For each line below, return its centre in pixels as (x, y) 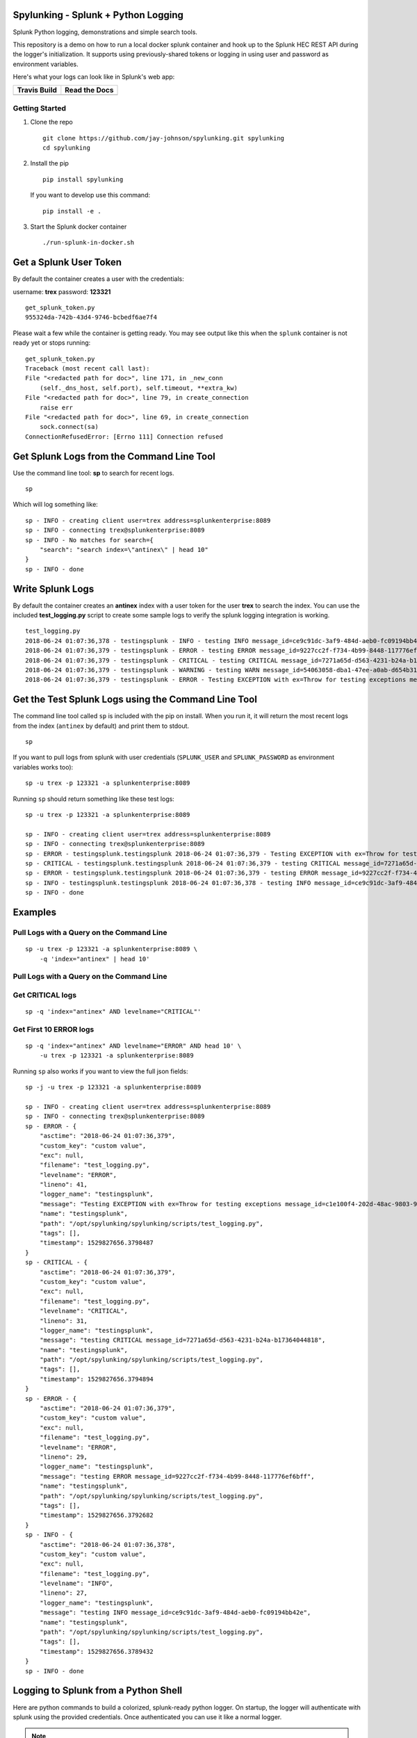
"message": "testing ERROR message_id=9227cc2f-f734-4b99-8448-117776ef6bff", (177, 1476)
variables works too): (43, 767)
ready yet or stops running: (52, 343)
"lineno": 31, (64, 1321)
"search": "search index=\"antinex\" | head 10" (124, 550)
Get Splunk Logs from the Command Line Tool (114, 456)
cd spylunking (66, 148)
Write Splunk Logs (54, 588)
